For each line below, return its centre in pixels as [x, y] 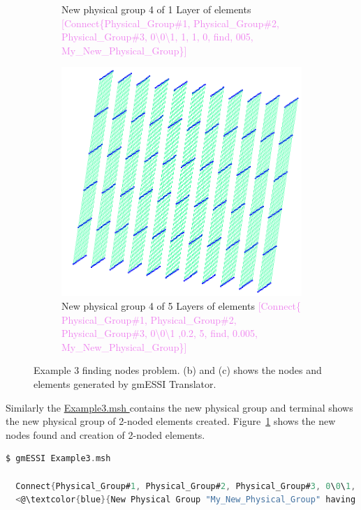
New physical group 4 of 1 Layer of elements [156, 9]
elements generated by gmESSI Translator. [125, 384]
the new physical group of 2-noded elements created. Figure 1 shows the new [171, 421]
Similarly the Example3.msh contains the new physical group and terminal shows [179, 407]
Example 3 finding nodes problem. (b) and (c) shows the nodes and [178, 370]
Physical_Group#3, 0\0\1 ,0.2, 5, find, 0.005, [160, 333]
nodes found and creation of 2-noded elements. [105, 434]
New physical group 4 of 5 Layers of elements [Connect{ [182, 306]
